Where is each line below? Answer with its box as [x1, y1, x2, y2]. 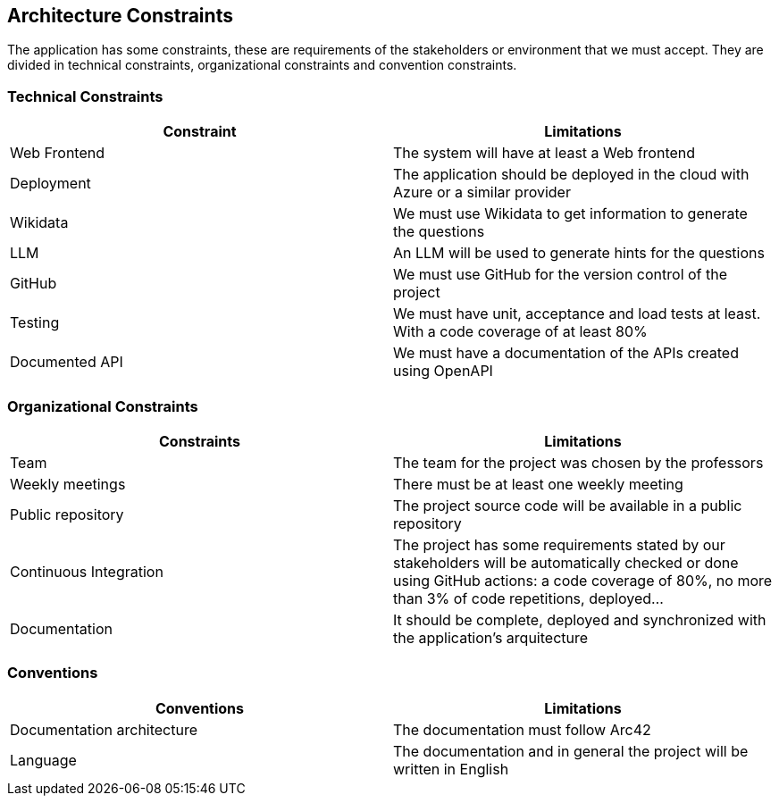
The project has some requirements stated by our [393, 535, 725, 554]
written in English [393, 759, 509, 778]
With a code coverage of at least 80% [393, 322, 648, 341]
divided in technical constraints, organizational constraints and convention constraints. [7, 57, 517, 73]
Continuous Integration [10, 562, 163, 581]
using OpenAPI [393, 362, 493, 381]
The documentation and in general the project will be [393, 741, 749, 760]
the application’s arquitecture [393, 628, 589, 647]
